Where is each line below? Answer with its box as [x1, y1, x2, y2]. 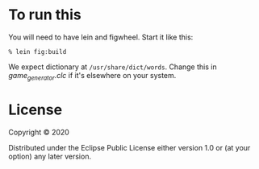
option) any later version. [8, 151, 91, 161]
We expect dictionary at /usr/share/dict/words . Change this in [8, 62, 217, 72]
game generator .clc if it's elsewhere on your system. [8, 70, 177, 82]
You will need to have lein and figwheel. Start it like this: [8, 32, 194, 42]
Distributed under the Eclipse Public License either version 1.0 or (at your [8, 142, 251, 152]
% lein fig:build [8, 47, 67, 56]
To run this [8, 6, 82, 24]
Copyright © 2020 [8, 127, 70, 137]
